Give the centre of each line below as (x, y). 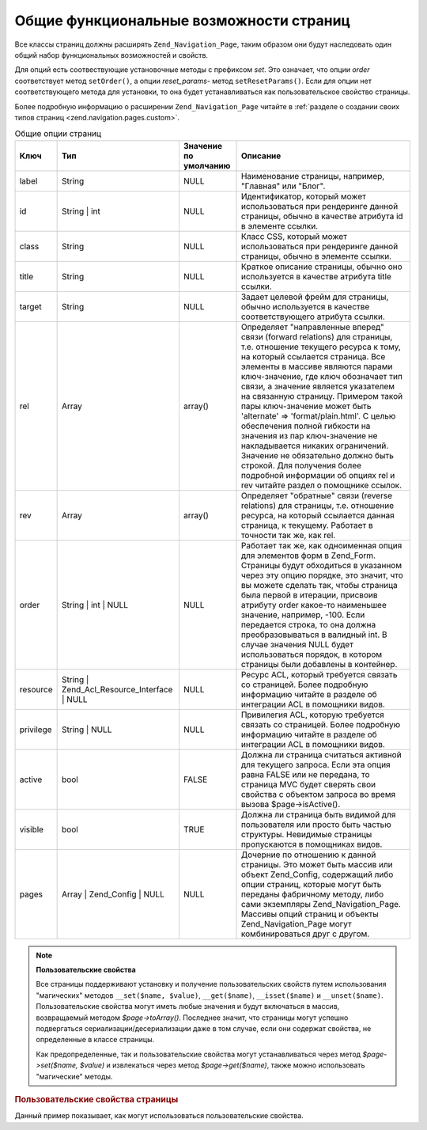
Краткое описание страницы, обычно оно (321, 267)
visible (31, 829)
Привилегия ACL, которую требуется (313, 715)
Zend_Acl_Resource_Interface (117, 689)
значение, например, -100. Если (303, 615)
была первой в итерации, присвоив (309, 595)
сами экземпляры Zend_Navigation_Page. (321, 904)
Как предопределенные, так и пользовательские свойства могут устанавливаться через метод (198, 1054)
